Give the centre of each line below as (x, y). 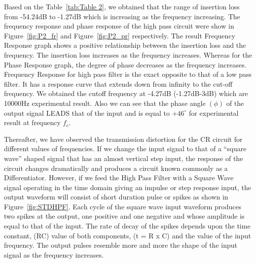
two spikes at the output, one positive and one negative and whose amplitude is (124, 216)
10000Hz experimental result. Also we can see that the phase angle (105, 103)
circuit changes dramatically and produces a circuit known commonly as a (116, 168)
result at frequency (32, 122)
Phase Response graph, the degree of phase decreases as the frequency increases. (125, 64)
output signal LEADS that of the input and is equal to (87, 113)
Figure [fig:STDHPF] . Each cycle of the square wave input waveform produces (123, 206)
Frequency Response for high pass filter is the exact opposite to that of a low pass (128, 74)
